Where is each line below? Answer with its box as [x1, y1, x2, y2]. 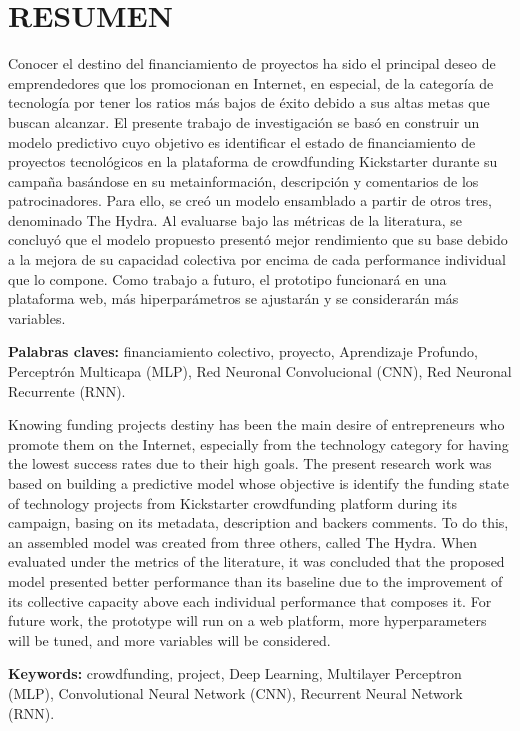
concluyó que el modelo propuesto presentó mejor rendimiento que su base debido [8, 229, 508, 250]
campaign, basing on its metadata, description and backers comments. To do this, [8, 512, 509, 533]
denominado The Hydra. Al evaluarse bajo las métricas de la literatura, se [8, 209, 462, 230]
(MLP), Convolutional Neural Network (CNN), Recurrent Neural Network [8, 682, 463, 703]
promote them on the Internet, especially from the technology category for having [8, 433, 509, 454]
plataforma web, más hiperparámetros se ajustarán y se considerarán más [8, 288, 459, 309]
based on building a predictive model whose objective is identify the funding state [8, 473, 509, 493]
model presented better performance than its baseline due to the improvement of [8, 570, 503, 591]
